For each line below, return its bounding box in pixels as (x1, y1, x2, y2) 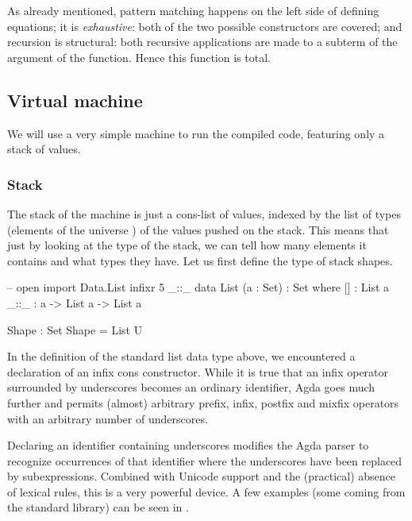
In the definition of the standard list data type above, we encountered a (7, 348, 356, 365)
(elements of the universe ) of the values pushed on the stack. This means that (7, 221, 389, 237)
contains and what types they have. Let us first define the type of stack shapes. (7, 252, 393, 268)
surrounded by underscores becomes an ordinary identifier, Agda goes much (7, 379, 375, 396)
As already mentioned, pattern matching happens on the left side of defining (7, 2, 379, 18)
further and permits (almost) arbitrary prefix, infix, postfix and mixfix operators (7, 394, 399, 411)
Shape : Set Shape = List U (7, 321, 143, 338)
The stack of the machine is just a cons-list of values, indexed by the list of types (7, 205, 402, 222)
